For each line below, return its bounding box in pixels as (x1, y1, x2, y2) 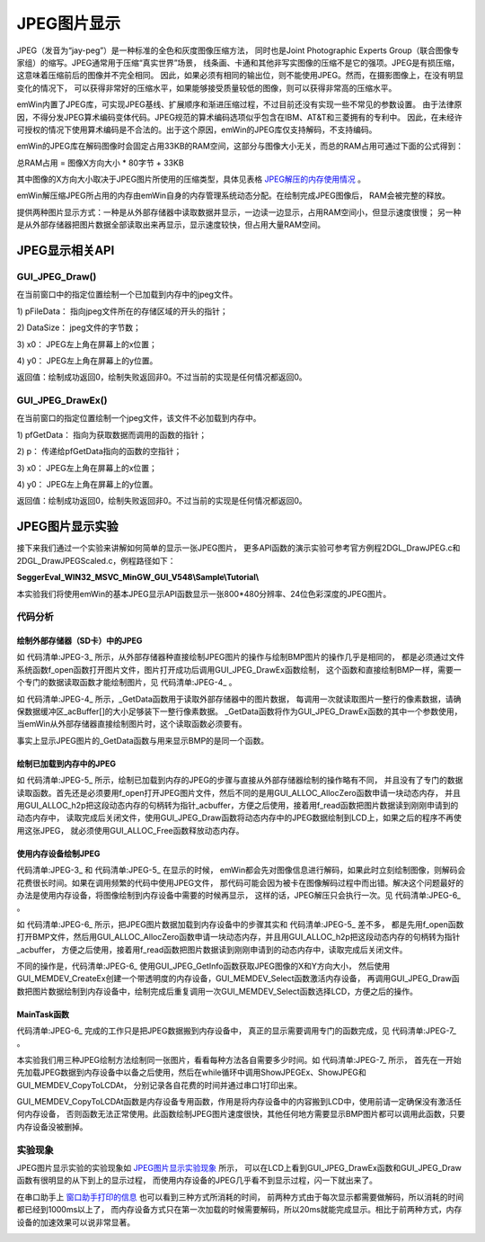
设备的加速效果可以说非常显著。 (16, 1217, 135, 1228)
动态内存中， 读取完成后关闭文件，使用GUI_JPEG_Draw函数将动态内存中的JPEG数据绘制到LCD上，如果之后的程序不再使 (16, 812, 462, 823)
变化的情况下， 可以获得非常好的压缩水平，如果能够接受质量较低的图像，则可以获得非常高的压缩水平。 (16, 82, 397, 94)
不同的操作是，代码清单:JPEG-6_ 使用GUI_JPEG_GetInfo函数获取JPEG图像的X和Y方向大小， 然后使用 (16, 961, 391, 971)
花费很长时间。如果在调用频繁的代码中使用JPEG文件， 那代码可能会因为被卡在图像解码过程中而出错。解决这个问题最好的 (16, 877, 464, 888)
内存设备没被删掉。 (16, 1121, 88, 1132)
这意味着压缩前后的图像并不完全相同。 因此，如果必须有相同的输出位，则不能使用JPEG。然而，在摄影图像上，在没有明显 (16, 70, 464, 81)
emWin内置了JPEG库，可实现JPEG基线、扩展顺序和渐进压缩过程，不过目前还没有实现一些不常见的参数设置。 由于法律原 (16, 99, 463, 110)
